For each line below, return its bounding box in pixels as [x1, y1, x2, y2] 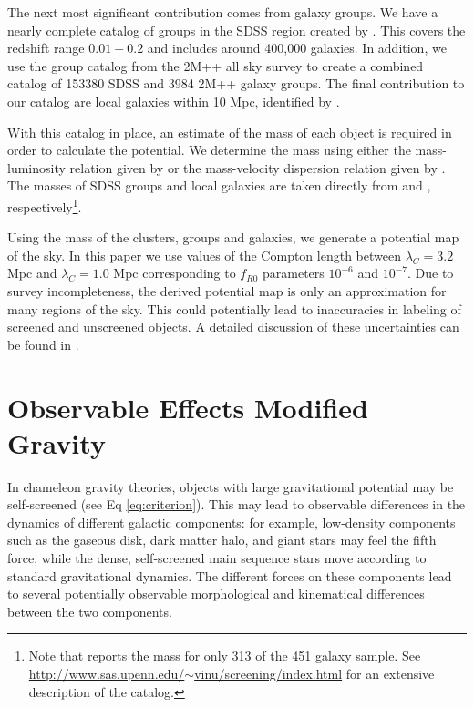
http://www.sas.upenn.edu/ [28, 664, 185, 682]
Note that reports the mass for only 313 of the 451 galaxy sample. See [28, 646, 421, 665]
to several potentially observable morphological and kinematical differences [7, 584, 425, 603]
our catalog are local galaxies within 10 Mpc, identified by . [7, 91, 340, 110]
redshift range [7, 38, 85, 57]
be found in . [7, 334, 79, 353]
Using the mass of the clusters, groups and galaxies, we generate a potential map [7, 228, 459, 247]
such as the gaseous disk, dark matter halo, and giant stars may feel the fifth [7, 530, 437, 549]
